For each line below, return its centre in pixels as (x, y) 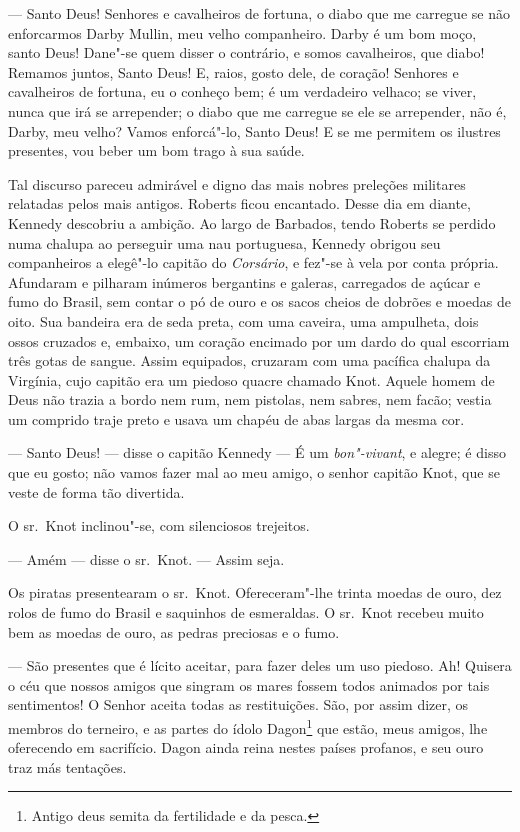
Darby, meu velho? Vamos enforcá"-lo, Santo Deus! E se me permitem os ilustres (254, 130)
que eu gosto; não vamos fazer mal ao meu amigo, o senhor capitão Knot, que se (254, 472)
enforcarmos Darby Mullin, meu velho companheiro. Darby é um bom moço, (242, 32)
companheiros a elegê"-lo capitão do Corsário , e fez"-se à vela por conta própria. (253, 262)
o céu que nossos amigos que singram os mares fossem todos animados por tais (249, 684)
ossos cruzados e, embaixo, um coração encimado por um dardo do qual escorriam (259, 340)
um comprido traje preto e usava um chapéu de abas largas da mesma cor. (236, 418)
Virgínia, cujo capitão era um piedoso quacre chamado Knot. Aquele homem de (251, 379)
